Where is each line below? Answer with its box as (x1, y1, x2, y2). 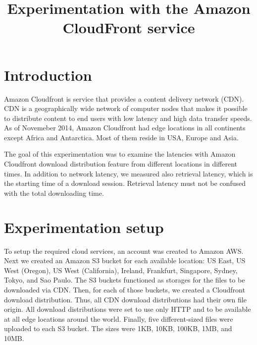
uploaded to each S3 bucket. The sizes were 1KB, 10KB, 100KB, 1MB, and (4, 323, 232, 334)
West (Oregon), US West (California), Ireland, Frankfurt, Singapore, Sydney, (4, 265, 238, 275)
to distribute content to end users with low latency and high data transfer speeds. (4, 113, 252, 123)
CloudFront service (62, 17, 195, 38)
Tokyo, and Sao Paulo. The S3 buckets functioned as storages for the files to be (4, 275, 245, 285)
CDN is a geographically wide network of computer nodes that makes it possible (4, 103, 248, 114)
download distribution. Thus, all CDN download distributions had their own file (4, 294, 247, 304)
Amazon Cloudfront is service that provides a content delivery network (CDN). (4, 93, 244, 104)
